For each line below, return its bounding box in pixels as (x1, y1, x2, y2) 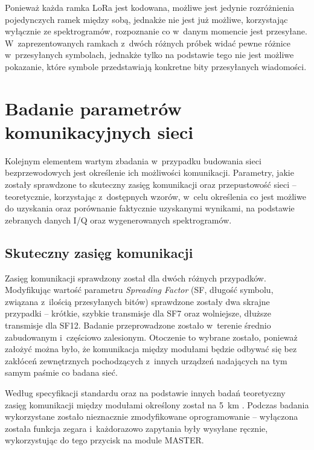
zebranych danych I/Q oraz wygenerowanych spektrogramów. (5, 213, 232, 226)
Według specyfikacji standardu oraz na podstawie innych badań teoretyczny (5, 386, 286, 399)
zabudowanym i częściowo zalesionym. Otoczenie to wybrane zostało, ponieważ (5, 330, 298, 343)
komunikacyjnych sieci (5, 119, 194, 144)
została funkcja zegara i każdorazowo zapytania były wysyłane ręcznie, (5, 422, 268, 434)
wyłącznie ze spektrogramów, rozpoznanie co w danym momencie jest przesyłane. (5, 25, 307, 37)
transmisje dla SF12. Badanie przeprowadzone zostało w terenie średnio (5, 319, 271, 332)
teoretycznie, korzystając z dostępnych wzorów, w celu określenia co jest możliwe (5, 190, 306, 202)
